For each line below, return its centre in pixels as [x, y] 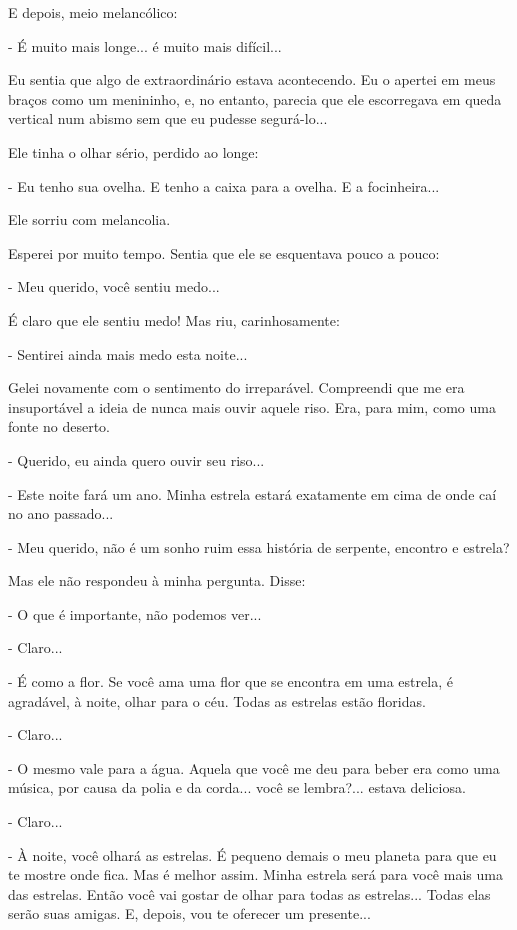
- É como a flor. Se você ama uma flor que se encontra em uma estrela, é [230, 681]
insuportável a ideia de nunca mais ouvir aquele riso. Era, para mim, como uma [252, 406]
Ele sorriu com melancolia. [89, 219]
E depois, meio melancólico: [93, 12]
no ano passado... [61, 513]
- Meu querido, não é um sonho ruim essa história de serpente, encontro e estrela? [259, 546]
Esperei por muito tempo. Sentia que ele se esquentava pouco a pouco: [224, 252]
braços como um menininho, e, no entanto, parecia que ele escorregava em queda [255, 98]
